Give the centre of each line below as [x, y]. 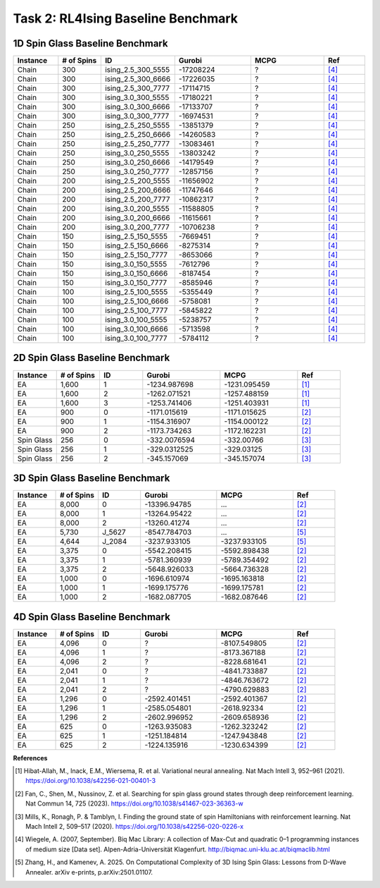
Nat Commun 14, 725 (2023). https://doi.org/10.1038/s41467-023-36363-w [134, 803]
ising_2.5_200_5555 [137, 181]
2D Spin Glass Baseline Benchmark [91, 358]
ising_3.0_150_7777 [136, 283]
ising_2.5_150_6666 [137, 245]
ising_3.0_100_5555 [136, 320]
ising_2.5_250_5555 [137, 126]
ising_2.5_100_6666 [137, 301]
